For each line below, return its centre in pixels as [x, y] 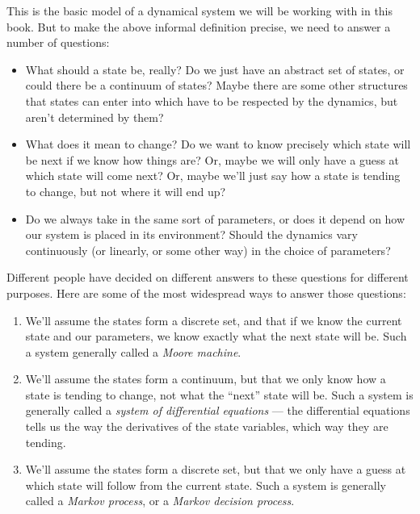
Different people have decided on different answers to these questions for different [208, 277]
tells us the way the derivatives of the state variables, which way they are [207, 426]
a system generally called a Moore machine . [133, 351]
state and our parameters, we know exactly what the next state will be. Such [216, 336]
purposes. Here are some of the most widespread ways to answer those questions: [206, 293]
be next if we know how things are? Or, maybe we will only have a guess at [212, 159]
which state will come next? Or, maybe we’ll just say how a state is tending [213, 176]
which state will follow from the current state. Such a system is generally [206, 485]
